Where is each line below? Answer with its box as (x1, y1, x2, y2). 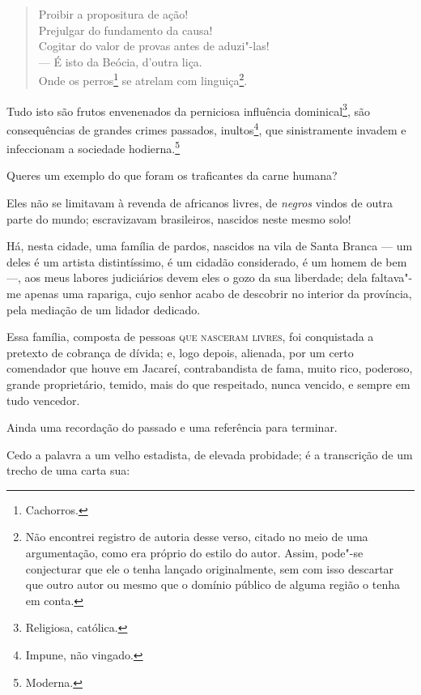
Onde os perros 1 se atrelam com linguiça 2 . (38, 70, 248, 89)
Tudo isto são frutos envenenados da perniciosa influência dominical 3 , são (6, 100, 370, 119)
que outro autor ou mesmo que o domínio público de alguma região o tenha (25, 576, 400, 593)
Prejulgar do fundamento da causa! (38, 21, 213, 38)
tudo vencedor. (6, 391, 80, 408)
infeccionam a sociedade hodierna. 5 (6, 138, 181, 156)
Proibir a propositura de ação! (38, 6, 189, 22)
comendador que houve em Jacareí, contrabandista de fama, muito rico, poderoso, (6, 360, 413, 377)
